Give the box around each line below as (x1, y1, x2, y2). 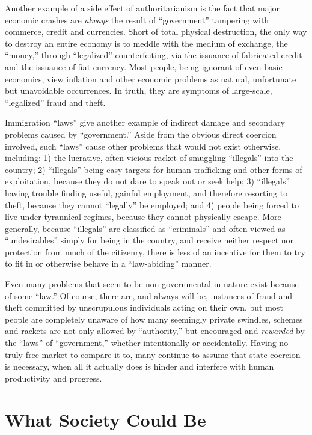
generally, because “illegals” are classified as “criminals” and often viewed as (5, 222, 286, 234)
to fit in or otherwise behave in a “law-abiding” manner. (5, 257, 212, 270)
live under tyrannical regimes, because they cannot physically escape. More (5, 210, 281, 223)
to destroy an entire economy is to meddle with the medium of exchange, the (5, 37, 288, 49)
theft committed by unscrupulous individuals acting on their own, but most (5, 301, 283, 314)
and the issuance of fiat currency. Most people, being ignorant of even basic (5, 60, 283, 73)
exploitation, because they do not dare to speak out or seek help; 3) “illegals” (5, 175, 290, 187)
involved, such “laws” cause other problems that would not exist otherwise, (5, 139, 281, 152)
